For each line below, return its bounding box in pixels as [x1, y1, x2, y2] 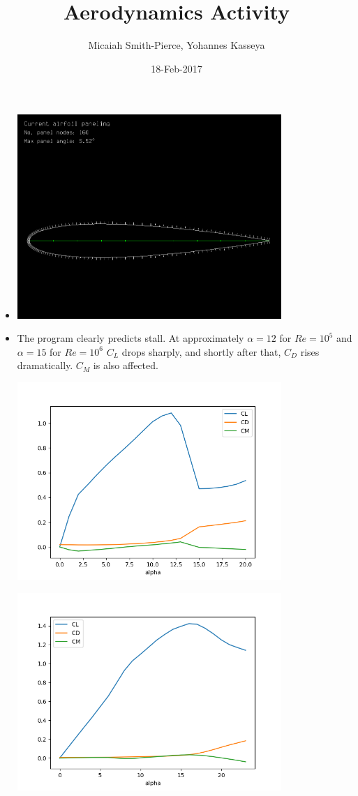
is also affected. [93, 358, 158, 373]
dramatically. [17, 358, 73, 373]
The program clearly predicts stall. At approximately [17, 331, 244, 345]
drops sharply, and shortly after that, [121, 344, 281, 359]
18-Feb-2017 [151, 61, 202, 75]
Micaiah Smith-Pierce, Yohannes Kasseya [88, 38, 265, 52]
